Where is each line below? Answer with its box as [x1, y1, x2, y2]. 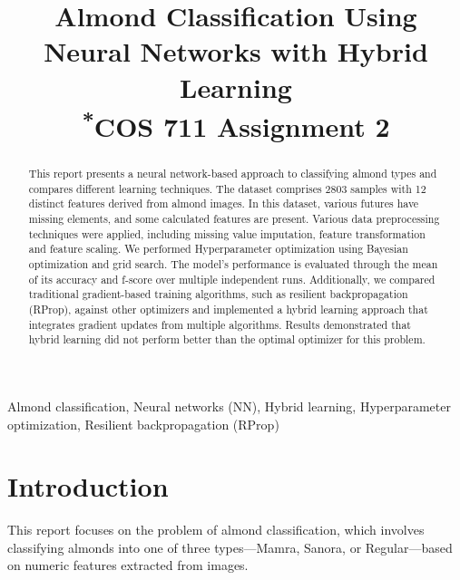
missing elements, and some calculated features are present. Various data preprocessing [28, 211, 440, 227]
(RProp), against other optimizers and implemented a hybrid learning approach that [28, 301, 428, 316]
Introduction [7, 468, 169, 505]
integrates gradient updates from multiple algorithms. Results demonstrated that [28, 316, 411, 332]
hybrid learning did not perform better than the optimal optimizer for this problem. [28, 332, 426, 347]
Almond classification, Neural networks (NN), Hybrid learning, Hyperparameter [7, 396, 451, 415]
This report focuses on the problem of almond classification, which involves [7, 520, 425, 539]
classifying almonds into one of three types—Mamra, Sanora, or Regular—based [7, 537, 453, 556]
